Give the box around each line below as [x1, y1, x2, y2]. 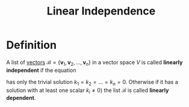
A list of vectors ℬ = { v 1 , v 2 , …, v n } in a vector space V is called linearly [6, 59, 183, 67]
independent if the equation [6, 66, 76, 74]
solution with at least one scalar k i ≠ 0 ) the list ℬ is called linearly [6, 86, 169, 95]
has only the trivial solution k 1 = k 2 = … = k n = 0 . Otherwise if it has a [6, 78, 179, 87]
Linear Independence [46, 4, 156, 18]
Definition [6, 38, 57, 52]
